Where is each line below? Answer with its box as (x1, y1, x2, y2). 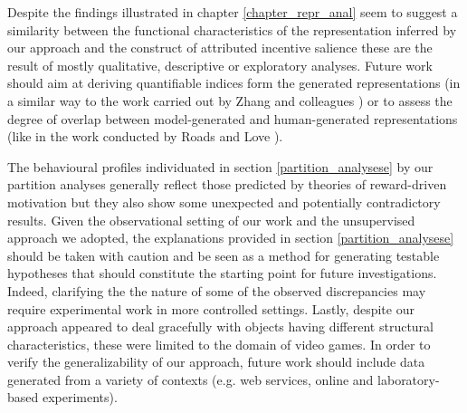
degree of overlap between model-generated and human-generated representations (7, 109, 458, 128)
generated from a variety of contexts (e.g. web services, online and (7, 370, 374, 389)
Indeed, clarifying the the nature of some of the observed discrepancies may (7, 281, 426, 300)
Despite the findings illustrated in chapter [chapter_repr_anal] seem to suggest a (7, 3, 458, 21)
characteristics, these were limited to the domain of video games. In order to (7, 334, 431, 353)
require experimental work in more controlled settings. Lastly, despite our (7, 299, 415, 318)
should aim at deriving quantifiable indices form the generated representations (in (7, 73, 461, 92)
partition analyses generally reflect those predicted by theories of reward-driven (7, 175, 447, 194)
